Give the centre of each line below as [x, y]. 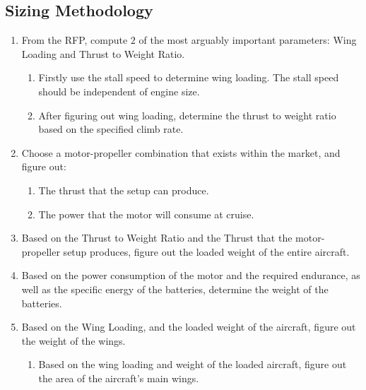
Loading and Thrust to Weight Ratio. [103, 53]
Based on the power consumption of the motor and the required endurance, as [191, 275]
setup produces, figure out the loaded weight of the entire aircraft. [206, 251]
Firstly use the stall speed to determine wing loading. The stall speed [189, 77]
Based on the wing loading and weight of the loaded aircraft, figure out [193, 364]
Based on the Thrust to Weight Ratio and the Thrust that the [157, 238]
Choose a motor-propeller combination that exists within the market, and [181, 152]
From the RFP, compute [75, 40]
